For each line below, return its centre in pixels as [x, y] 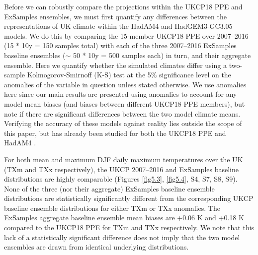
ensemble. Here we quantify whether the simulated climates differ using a [115, 65]
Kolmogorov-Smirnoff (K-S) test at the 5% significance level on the [129, 75]
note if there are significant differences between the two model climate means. [122, 113]
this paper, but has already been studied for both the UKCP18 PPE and [115, 133]
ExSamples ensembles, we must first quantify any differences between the [115, 16]
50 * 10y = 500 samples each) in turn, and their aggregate [162, 55]
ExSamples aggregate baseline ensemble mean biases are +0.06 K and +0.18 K [124, 218]
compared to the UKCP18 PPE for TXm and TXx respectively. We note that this [129, 227]
